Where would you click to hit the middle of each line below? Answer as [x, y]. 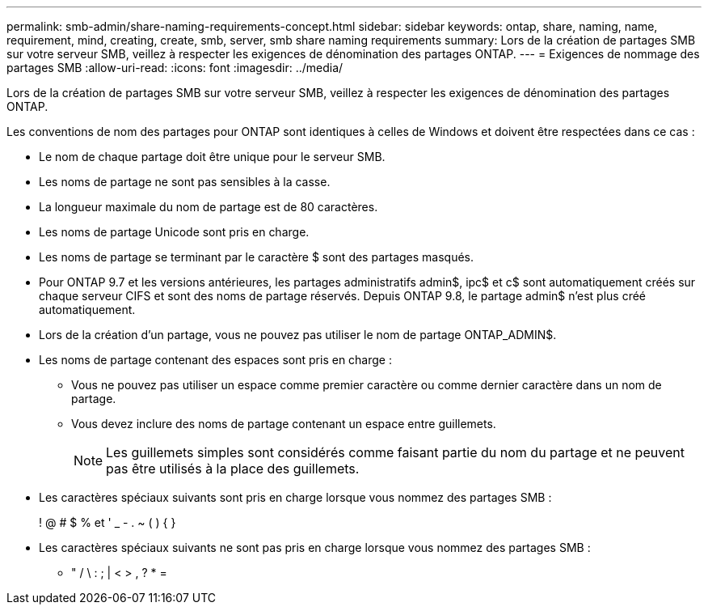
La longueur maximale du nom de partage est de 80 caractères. [209, 207]
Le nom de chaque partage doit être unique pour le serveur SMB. [212, 157]
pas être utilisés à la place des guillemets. [233, 469]
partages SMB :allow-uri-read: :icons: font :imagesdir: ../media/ [175, 68]
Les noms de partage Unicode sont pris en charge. [174, 232]
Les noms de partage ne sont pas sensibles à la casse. [185, 182]
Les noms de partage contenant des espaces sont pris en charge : [215, 360]
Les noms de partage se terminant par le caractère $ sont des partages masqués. [257, 257]
